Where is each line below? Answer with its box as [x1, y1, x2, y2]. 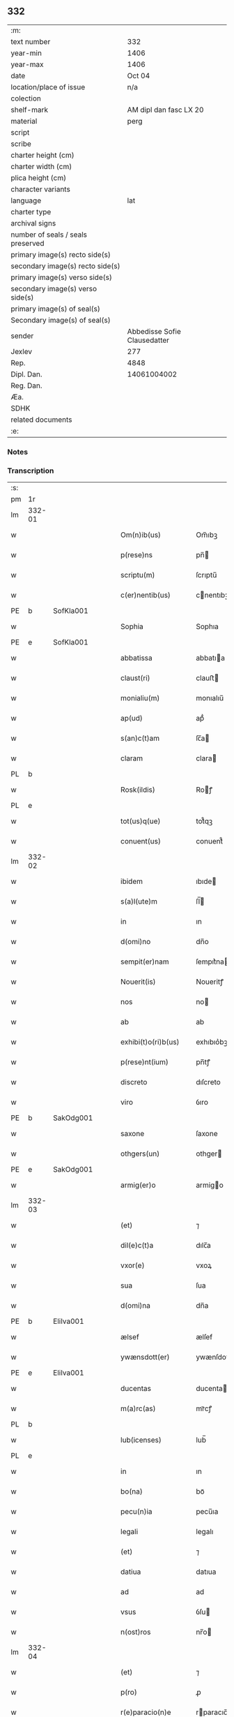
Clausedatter [127, 335, 169, 345]
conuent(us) [120, 837, 162, 846]
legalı [196, 1527, 214, 1537]
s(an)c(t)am [120, 733, 160, 743]
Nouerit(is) [120, 977, 156, 987]
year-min [10, 48, 42, 58]
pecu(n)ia [120, 1507, 153, 1517]
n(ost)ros [120, 1627, 151, 1637]
